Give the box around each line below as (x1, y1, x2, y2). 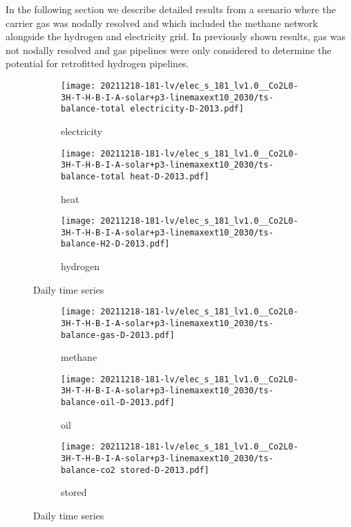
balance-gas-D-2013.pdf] (61, 330, 175, 340)
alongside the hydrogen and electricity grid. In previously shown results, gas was (6, 29, 345, 44)
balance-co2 (61, 465, 115, 475)
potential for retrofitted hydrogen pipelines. (6, 56, 189, 71)
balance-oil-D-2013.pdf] (61, 398, 175, 408)
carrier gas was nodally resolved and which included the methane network (6, 15, 318, 30)
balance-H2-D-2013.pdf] (61, 239, 170, 249)
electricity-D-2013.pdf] (130, 104, 244, 114)
